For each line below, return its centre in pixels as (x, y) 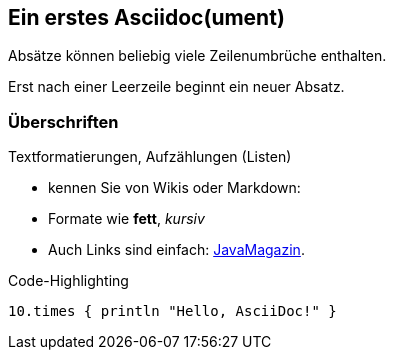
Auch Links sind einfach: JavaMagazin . (176, 250)
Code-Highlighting (68, 281)
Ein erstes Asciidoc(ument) (146, 17)
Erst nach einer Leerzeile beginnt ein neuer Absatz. (176, 87)
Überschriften (63, 121)
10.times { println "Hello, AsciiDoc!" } (172, 311)
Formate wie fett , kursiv (126, 219)
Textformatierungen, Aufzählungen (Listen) (150, 157)
